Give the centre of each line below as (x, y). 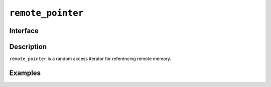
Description (28, 47)
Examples (25, 73)
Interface (24, 31)
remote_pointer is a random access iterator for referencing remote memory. (90, 59)
